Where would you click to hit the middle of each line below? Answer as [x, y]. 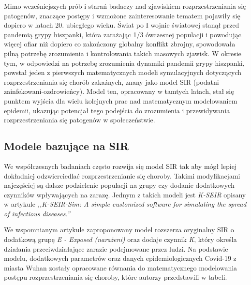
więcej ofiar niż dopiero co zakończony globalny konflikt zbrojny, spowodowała [120, 44]
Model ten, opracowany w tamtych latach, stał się [160, 91]
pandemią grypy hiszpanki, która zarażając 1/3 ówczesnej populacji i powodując [123, 34]
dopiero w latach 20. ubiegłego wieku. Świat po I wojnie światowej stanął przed [122, 25]
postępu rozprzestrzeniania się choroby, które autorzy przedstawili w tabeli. [116, 277]
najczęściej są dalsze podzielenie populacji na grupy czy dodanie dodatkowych [119, 185]
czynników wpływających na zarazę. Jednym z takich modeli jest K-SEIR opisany [125, 194]
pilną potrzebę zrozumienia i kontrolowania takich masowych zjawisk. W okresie [123, 53]
